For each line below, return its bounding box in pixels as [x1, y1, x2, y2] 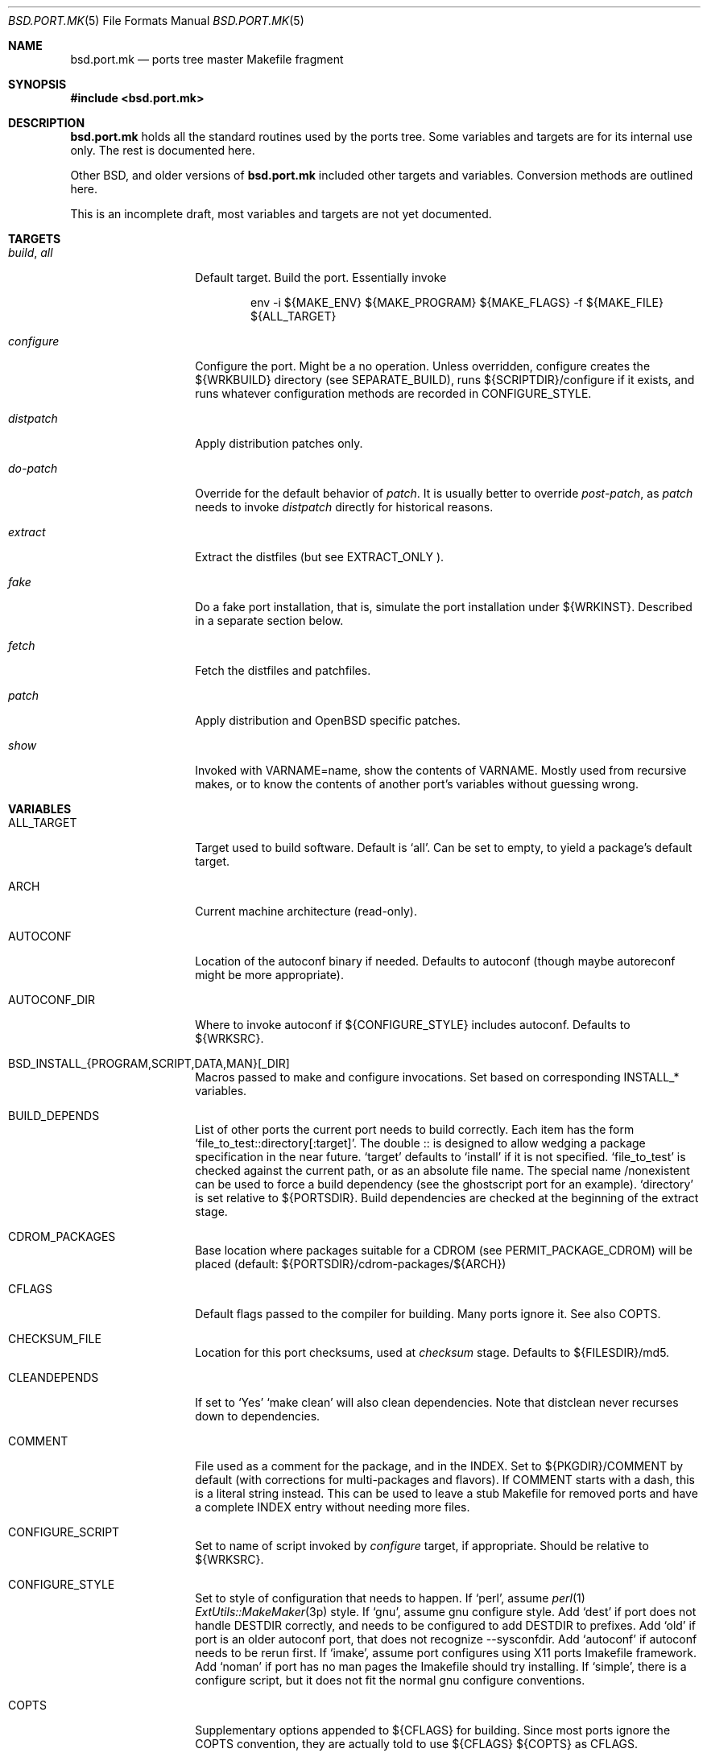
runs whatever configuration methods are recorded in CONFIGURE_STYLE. [195, 387, 592, 400]
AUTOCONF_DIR [8, 993, 96, 1007]
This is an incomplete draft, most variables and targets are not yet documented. [70, 207, 492, 221]
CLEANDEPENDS [8, 1370, 99, 1384]
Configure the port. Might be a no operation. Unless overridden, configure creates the [195, 359, 651, 373]
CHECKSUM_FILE [8, 1332, 101, 1346]
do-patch [8, 461, 58, 475]
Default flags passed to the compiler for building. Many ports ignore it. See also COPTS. [195, 1307, 661, 1321]
